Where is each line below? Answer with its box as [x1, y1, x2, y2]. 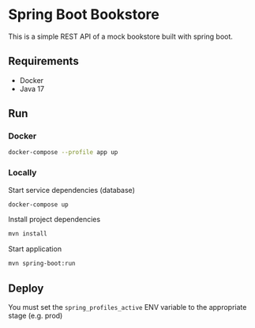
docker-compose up [8, 200, 69, 209]
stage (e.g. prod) [8, 311, 63, 321]
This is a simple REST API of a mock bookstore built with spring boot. [8, 32, 233, 41]
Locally [8, 168, 37, 179]
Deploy [8, 281, 44, 295]
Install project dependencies [8, 215, 101, 224]
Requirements [8, 55, 79, 68]
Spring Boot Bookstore [8, 6, 159, 24]
